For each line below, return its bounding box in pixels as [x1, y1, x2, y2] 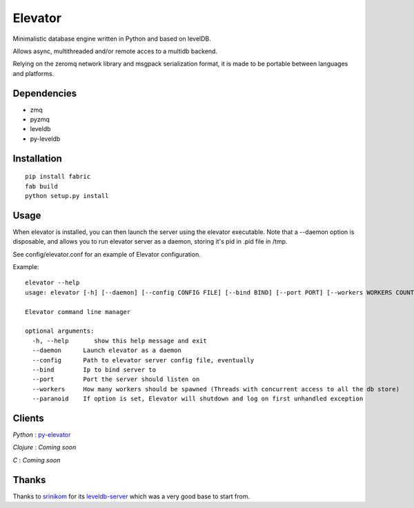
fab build [25, 182, 58, 190]
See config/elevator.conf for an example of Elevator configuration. [12, 250, 201, 258]
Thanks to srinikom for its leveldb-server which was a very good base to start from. [12, 492, 250, 500]
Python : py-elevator [12, 431, 71, 439]
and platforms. [12, 69, 55, 77]
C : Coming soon [12, 456, 61, 464]
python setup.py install [25, 192, 109, 199]
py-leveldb [30, 135, 61, 143]
